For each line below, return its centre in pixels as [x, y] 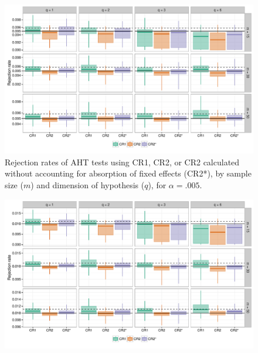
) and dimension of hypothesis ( [88, 185]
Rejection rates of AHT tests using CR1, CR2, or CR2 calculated [122, 162]
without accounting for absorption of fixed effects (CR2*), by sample [128, 173]
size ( [14, 185]
